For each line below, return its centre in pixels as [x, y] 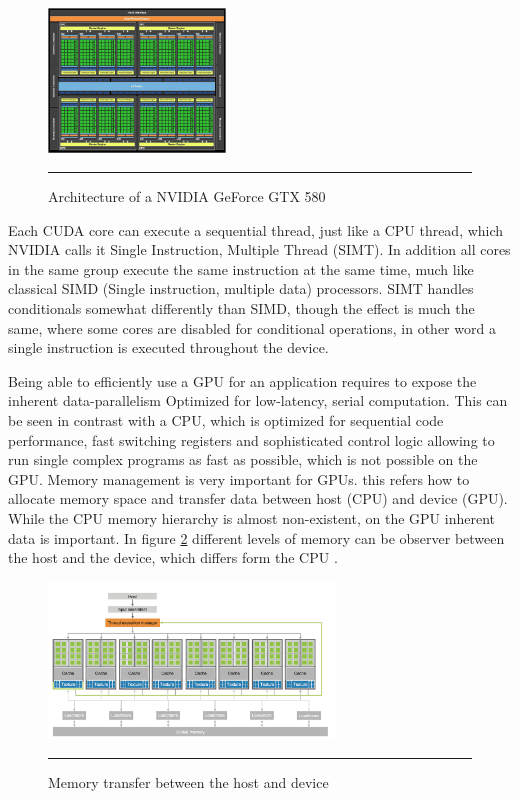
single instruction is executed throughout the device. [168, 347]
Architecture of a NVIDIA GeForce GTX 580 [187, 196]
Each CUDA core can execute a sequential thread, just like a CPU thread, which [256, 229]
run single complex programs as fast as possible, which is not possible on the [243, 459]
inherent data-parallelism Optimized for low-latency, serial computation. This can [258, 400]
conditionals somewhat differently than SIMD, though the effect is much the [241, 308]
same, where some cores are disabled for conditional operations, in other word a [252, 327]
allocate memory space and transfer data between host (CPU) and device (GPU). [258, 498]
